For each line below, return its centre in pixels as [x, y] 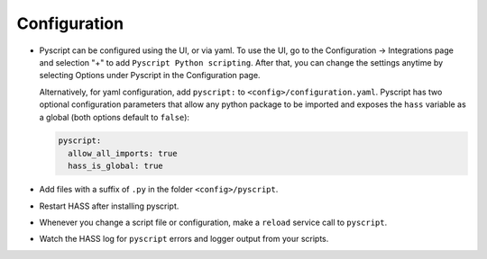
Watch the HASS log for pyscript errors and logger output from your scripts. [184, 239]
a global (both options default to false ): [114, 117]
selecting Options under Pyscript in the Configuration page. [150, 76]
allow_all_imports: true [123, 153]
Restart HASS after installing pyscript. [109, 206]
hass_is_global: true [116, 166]
